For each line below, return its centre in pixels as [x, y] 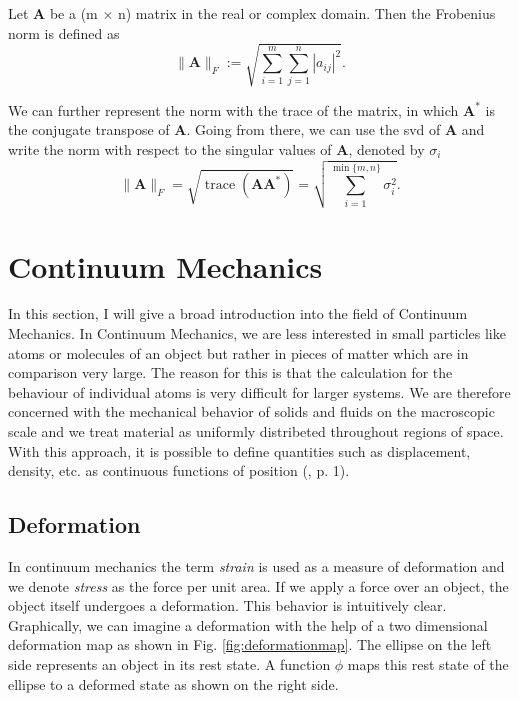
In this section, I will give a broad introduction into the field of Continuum [238, 313]
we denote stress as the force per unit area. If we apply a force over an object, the [258, 585]
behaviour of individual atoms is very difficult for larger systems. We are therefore [259, 391]
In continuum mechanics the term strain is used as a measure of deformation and [256, 565]
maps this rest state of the [428, 663]
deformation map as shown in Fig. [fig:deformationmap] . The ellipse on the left [250, 644]
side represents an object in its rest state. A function [169, 663]
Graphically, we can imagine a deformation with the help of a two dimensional [248, 624]
